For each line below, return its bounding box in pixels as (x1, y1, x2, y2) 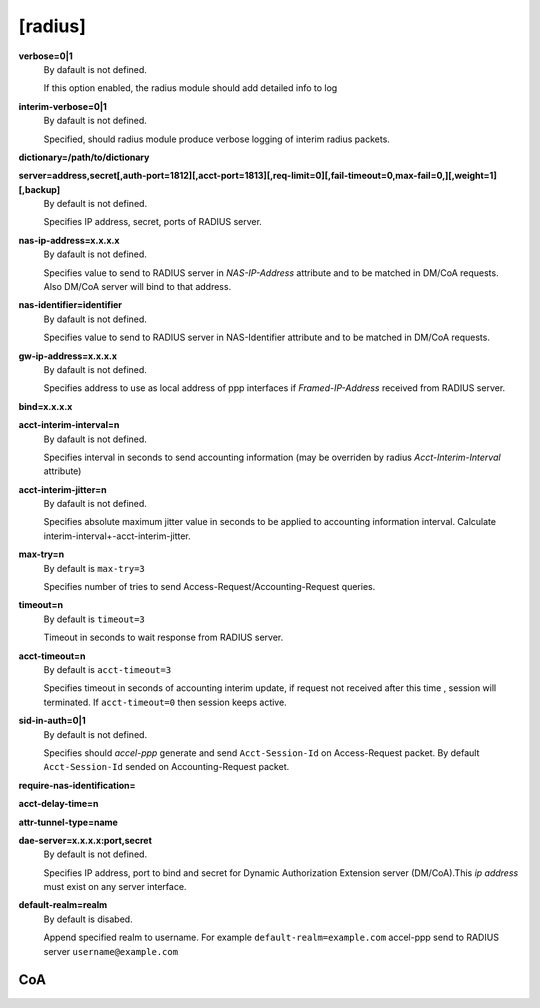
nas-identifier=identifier (18, 299, 122, 311)
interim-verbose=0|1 (18, 100, 107, 112)
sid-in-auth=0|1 (18, 715, 86, 727)
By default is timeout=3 (43, 613, 145, 625)
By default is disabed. (43, 913, 134, 925)
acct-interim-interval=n (18, 419, 120, 431)
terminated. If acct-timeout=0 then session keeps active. (43, 696, 287, 708)
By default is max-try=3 (43, 562, 145, 574)
